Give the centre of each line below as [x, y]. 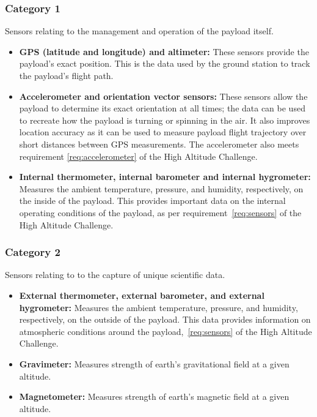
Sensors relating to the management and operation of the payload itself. [139, 31]
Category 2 [33, 252]
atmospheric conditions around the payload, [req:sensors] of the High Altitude [166, 331]
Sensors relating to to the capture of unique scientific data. [115, 275]
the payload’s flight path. [66, 75]
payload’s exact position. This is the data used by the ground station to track [165, 63]
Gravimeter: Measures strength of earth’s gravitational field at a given [154, 363]
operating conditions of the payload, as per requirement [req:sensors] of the [160, 212]
